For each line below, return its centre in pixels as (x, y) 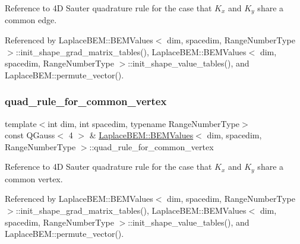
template (21, 123)
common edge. (31, 20)
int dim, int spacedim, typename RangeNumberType (144, 123)
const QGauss (30, 135)
